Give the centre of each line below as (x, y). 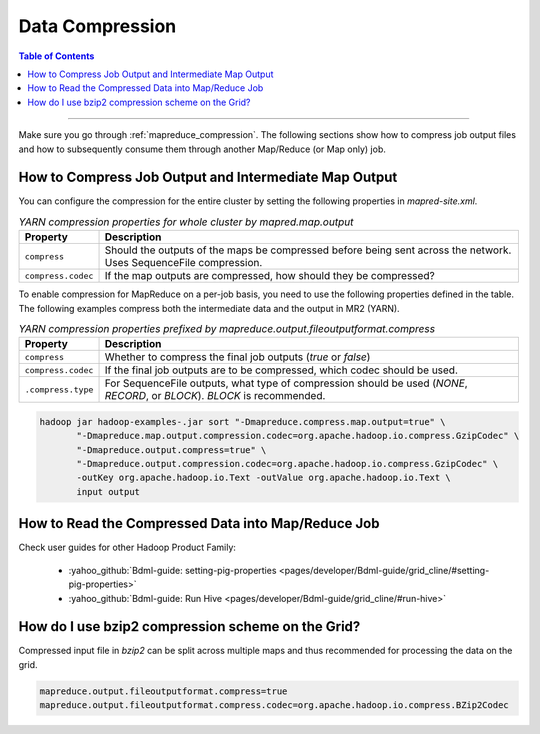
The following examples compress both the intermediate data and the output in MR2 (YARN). (209, 308)
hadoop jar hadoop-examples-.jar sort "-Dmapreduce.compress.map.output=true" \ (242, 421)
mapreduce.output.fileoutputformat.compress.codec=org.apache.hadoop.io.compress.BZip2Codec (274, 705)
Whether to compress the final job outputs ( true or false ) (237, 357)
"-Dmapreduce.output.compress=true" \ (171, 449)
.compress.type (59, 389)
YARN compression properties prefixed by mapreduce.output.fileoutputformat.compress (226, 329)
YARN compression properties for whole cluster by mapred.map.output (186, 222)
